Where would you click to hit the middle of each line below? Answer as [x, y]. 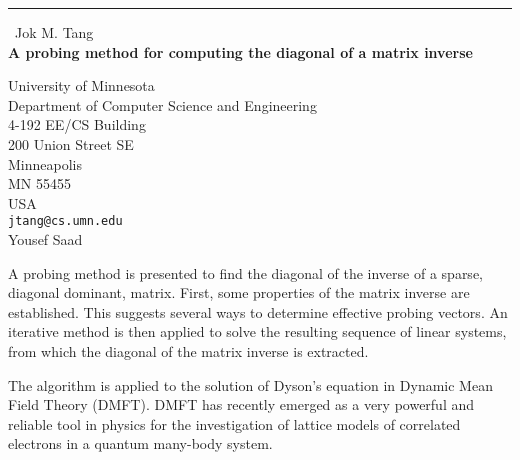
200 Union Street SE [71, 143]
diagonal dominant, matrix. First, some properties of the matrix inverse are [239, 292]
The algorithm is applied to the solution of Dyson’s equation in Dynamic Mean [250, 384]
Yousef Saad [45, 239]
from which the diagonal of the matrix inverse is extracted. [188, 350]
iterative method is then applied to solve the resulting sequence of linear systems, [257, 331]
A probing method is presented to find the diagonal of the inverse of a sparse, [245, 272]
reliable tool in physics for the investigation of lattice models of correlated [234, 423]
